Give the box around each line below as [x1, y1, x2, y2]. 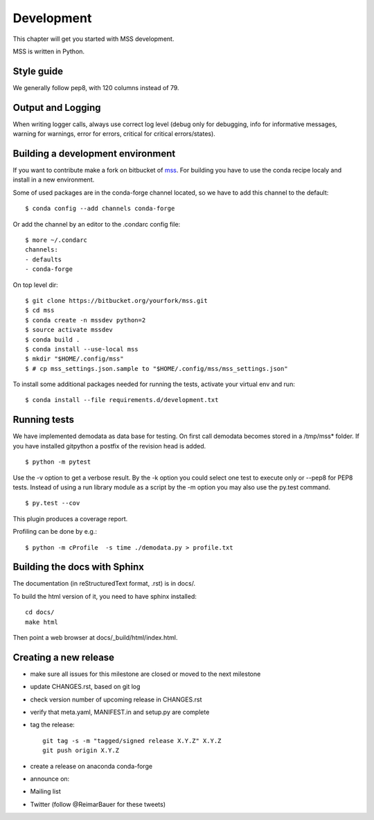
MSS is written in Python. [12, 47, 85, 55]
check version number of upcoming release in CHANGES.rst [30, 695, 202, 704]
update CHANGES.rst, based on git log [30, 683, 141, 691]
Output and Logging [12, 101, 101, 114]
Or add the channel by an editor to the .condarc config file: [12, 220, 181, 228]
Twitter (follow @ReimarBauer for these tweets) [30, 800, 166, 808]
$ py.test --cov [25, 499, 80, 507]
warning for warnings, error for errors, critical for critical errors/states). [12, 130, 216, 138]
